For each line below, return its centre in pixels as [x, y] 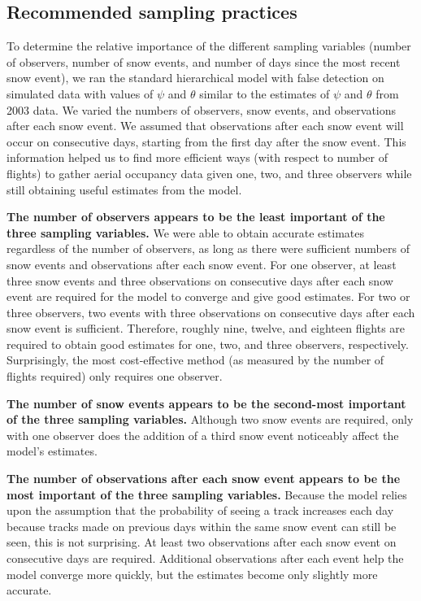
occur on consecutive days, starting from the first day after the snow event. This [206, 141]
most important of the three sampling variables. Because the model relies [207, 494]
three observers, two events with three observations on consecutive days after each [211, 312]
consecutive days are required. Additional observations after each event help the [205, 558]
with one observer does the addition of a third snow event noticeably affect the [203, 435]
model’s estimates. [52, 451]
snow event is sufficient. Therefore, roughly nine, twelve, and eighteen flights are [206, 328]
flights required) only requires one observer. [115, 376]
